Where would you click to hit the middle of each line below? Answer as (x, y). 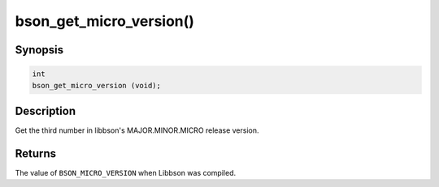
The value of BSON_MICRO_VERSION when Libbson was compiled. (125, 172)
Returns (36, 153)
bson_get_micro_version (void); (97, 85)
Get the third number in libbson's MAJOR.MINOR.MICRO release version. (137, 130)
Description (46, 110)
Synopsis (39, 50)
